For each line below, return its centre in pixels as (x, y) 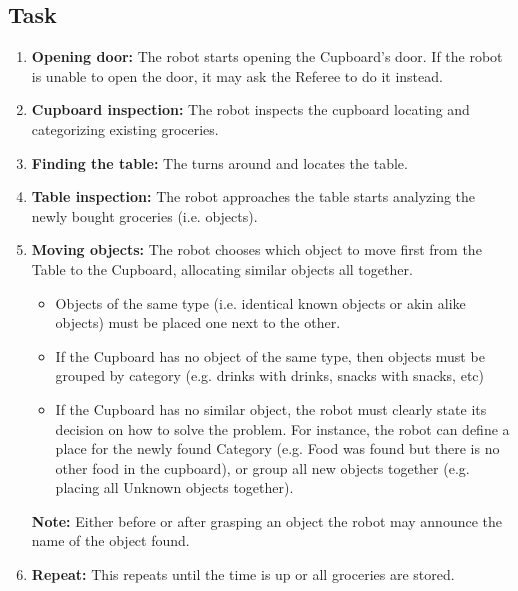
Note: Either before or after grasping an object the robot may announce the (266, 520)
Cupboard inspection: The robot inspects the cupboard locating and (250, 109)
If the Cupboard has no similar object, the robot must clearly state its (271, 408)
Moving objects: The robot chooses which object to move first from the (256, 249)
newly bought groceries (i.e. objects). (144, 215)
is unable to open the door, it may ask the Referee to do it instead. (237, 75)
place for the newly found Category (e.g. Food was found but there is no (277, 448)
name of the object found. (110, 540)
